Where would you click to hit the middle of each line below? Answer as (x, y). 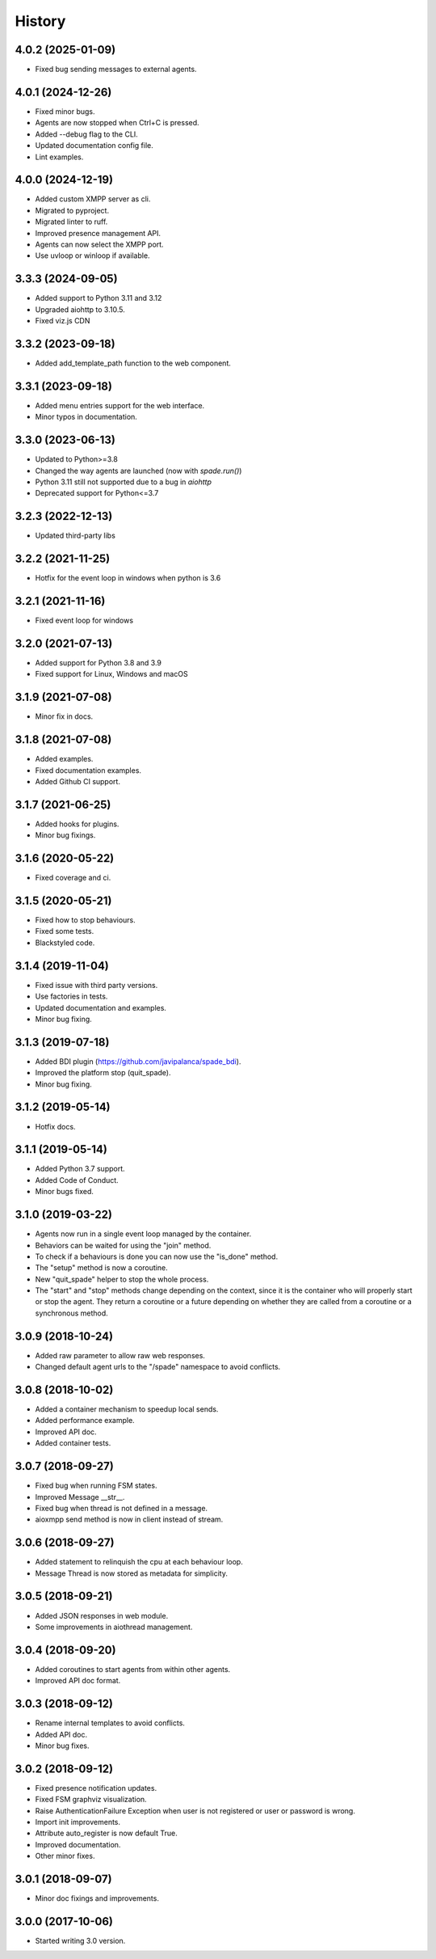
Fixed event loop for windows (84, 621)
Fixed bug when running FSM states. (96, 1486)
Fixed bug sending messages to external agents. (116, 70)
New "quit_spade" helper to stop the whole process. (122, 1279)
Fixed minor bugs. (65, 111)
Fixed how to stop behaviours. (86, 920)
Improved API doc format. (78, 1681)
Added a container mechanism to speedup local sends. (127, 1409)
